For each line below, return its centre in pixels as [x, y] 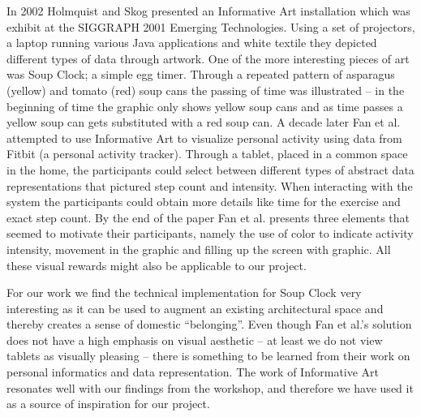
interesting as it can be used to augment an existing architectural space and [195, 308]
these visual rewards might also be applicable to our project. [157, 265]
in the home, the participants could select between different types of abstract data [210, 169]
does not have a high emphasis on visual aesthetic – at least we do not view [195, 340]
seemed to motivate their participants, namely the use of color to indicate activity [210, 233]
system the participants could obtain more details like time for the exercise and [204, 202]
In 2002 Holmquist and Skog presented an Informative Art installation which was [208, 11]
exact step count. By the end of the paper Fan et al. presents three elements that [208, 217]
